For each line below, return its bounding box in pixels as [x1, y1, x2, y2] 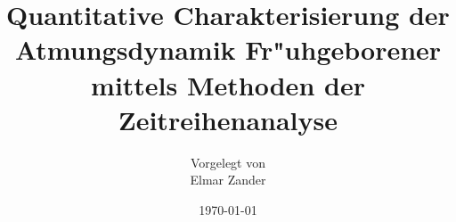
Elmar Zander [190, 170, 266, 189]
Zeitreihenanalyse [118, 101, 338, 137]
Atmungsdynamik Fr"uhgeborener [14, 31, 442, 68]
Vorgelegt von [190, 152, 266, 171]
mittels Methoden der [91, 66, 365, 103]
